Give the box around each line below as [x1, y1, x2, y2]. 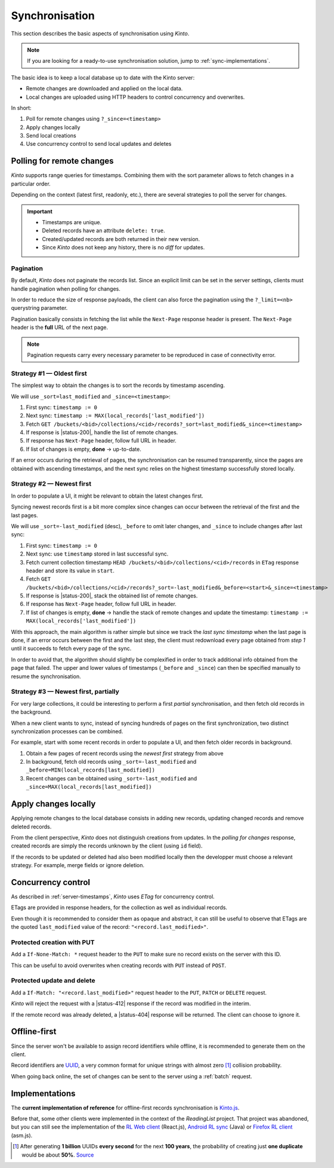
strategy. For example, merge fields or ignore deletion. [11, 862, 145, 869]
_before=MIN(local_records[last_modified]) [26, 767, 155, 774]
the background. [11, 709, 52, 716]
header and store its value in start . [26, 567, 115, 574]
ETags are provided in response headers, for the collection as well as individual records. [11, 904, 228, 911]
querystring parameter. [11, 304, 68, 312]
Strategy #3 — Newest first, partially [11, 688, 119, 696]
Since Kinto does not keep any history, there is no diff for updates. [42, 244, 205, 251]
